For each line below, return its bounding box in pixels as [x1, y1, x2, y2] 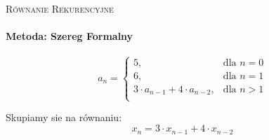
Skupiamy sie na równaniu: [6, 110, 122, 125]
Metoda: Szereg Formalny [6, 29, 133, 43]
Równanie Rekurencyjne [6, 1, 114, 15]
